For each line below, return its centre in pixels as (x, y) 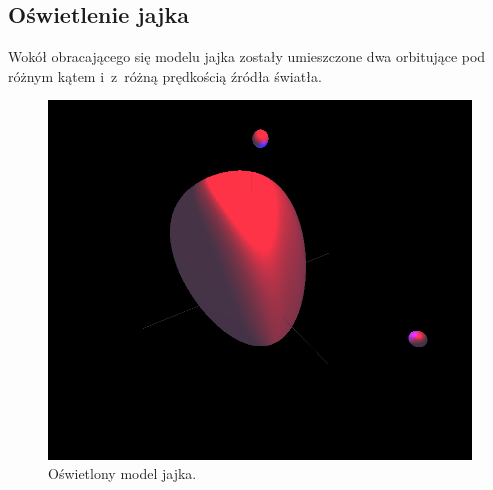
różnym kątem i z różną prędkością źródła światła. (165, 75)
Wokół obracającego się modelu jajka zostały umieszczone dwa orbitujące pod (247, 56)
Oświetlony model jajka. (122, 473)
